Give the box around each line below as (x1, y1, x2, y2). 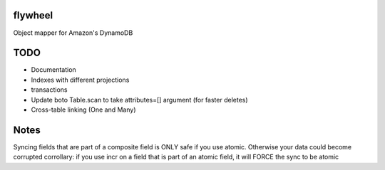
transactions (31, 85, 68, 94)
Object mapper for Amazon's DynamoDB (13, 28, 133, 37)
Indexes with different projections (31, 75, 130, 84)
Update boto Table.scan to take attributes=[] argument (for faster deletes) (31, 95, 249, 104)
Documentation (31, 65, 76, 74)
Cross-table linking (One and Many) (31, 105, 136, 114)
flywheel (13, 9, 53, 21)
